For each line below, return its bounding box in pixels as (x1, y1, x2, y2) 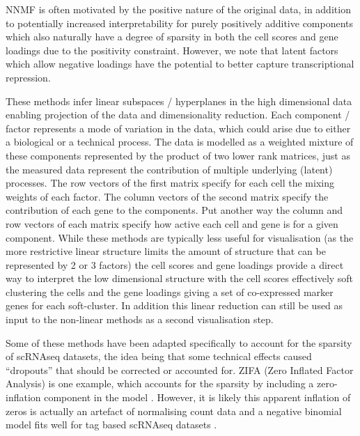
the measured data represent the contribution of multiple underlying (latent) (6, 162, 333, 176)
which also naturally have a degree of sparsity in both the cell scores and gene (6, 29, 338, 44)
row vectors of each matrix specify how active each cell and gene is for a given (6, 216, 338, 231)
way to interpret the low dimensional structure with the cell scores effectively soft (6, 271, 354, 286)
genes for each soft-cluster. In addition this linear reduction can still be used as (6, 298, 343, 313)
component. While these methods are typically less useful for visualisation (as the (6, 230, 354, 244)
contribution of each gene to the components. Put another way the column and (6, 203, 343, 217)
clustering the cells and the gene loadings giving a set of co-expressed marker (6, 284, 334, 299)
